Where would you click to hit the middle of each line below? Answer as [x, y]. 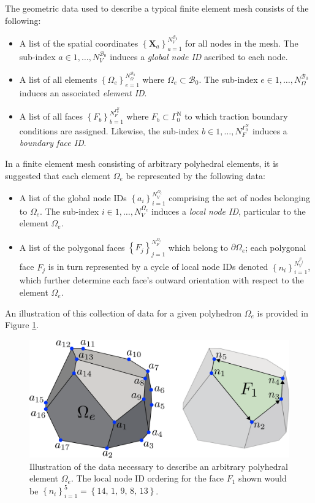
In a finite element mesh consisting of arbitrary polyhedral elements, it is [142, 163]
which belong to [198, 247]
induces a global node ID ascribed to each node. [199, 56]
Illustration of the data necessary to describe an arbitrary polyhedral [159, 466]
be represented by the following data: [195, 175]
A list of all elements [58, 79]
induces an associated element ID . [83, 92]
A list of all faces [51, 116]
